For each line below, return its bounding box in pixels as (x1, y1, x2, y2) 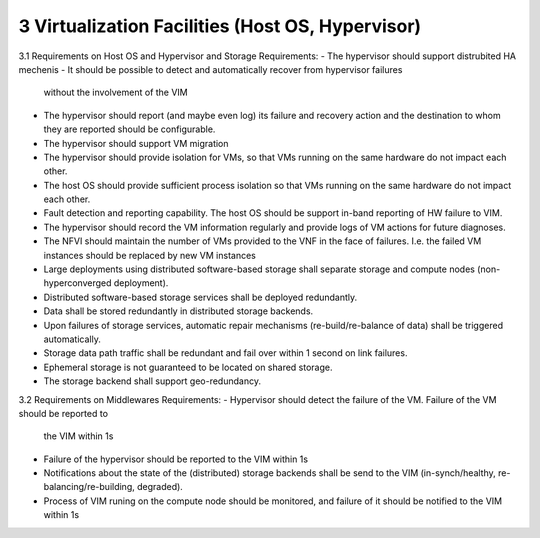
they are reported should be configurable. (43, 123, 216, 135)
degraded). (136, 481, 184, 493)
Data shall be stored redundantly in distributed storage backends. (43, 305, 314, 317)
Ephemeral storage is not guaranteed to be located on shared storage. (43, 361, 333, 373)
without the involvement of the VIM (43, 86, 189, 99)
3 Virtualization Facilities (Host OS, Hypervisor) (18, 15, 422, 37)
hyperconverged (43, 277, 112, 289)
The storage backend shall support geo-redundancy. (43, 375, 262, 387)
